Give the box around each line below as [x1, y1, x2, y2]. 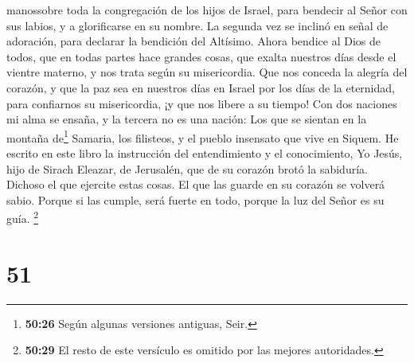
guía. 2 [6, 208, 39, 227]
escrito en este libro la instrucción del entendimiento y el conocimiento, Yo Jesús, [6, 145, 403, 161]
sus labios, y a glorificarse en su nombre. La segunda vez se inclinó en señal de [6, 17, 389, 33]
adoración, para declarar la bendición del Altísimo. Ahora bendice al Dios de [6, 33, 381, 49]
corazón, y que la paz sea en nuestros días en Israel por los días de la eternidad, [6, 79, 395, 96]
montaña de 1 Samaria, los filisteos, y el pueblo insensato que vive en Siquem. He [6, 127, 399, 146]
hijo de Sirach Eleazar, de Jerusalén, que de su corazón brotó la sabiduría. [6, 160, 368, 177]
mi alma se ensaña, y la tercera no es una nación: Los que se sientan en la [6, 111, 367, 127]
